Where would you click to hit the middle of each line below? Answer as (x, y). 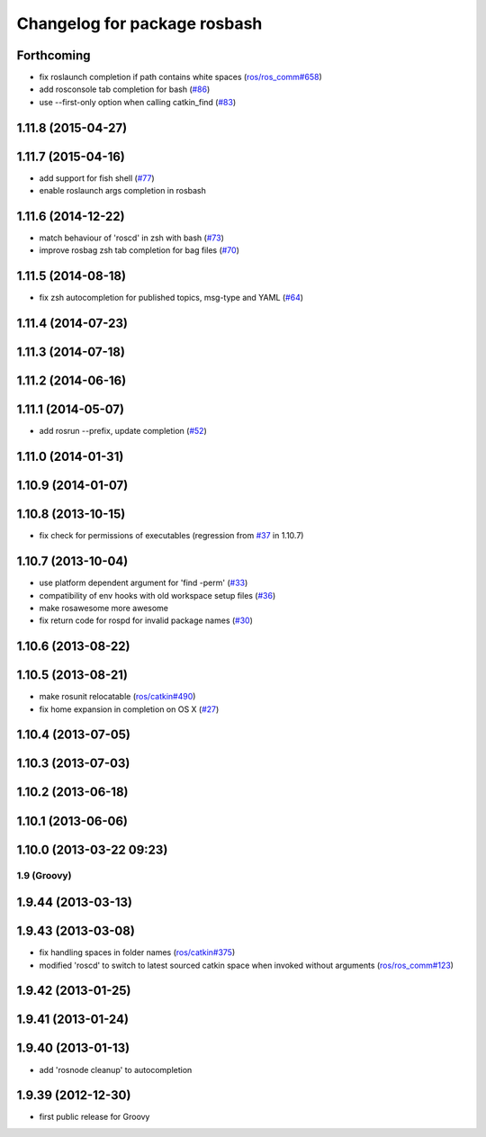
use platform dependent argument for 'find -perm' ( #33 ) (144, 583)
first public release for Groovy (94, 1117)
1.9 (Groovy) (44, 876)
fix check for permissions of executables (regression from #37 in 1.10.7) (171, 536)
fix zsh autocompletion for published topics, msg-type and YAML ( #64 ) (171, 298)
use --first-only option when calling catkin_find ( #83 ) (138, 102)
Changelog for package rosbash (139, 23)
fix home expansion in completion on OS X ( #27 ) (129, 709)
